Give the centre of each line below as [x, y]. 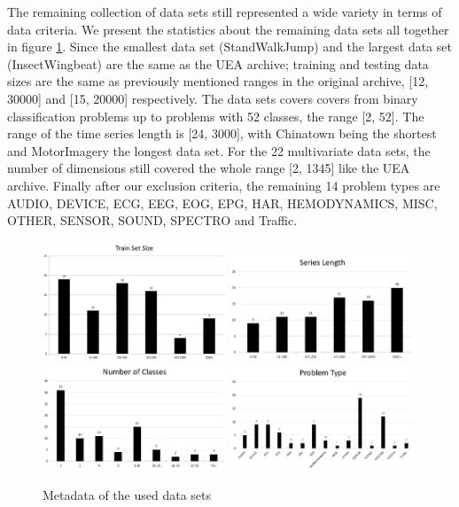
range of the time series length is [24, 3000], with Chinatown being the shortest [222, 133]
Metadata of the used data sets [127, 494]
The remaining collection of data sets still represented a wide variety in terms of [225, 12]
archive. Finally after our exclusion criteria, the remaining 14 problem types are [224, 185]
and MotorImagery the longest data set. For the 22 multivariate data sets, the [219, 150]
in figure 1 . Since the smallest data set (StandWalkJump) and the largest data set [229, 47]
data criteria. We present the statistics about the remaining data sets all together [228, 29]
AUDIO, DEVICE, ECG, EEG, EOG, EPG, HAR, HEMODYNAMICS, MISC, [222, 203]
